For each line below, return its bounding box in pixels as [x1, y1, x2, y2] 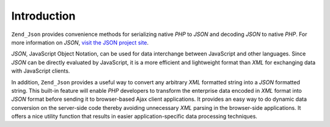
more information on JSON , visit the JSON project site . [11, 38, 149, 46]
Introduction [11, 9, 76, 23]
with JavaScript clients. [11, 67, 70, 74]
